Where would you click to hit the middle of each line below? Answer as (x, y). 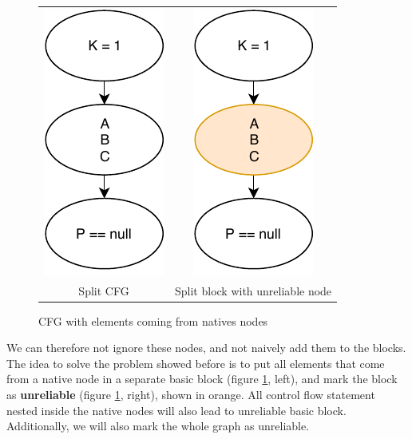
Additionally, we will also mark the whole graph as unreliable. (158, 426)
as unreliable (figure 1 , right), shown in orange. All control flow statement (191, 395)
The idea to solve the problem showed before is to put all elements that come (196, 363)
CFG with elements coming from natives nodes (153, 320)
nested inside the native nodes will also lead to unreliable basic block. (176, 410)
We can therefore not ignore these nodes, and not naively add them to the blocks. (206, 348)
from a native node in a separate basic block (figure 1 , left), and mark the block (202, 379)
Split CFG (104, 290)
